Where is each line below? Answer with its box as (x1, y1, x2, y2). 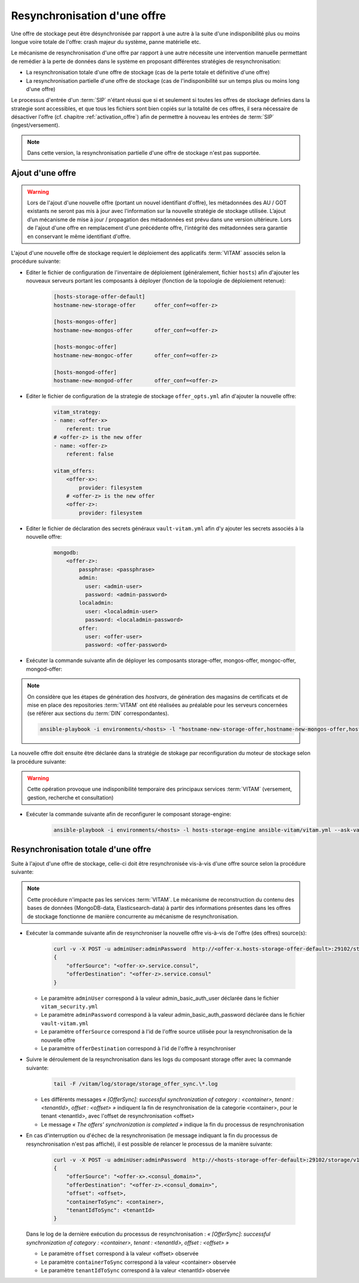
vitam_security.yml (41, 1003, 98, 1010)
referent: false (66, 450, 114, 457)
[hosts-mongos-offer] (53, 319, 117, 325)
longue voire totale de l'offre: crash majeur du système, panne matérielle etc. (11, 38, 201, 45)
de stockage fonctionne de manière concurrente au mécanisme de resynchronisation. (27, 912, 239, 920)
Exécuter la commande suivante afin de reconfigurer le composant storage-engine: (26, 810, 232, 818)
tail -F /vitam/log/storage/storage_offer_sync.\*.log (53, 1080, 218, 1087)
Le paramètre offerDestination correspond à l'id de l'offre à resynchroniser (41, 1044, 236, 1052)
